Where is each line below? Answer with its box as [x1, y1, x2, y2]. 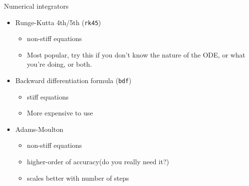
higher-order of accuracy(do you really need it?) [27, 157, 169, 167]
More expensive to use [27, 108, 93, 118]
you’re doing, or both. [27, 59, 92, 69]
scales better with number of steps [27, 172, 129, 183]
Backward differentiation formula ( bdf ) [15, 75, 132, 86]
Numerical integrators [4, 1, 69, 11]
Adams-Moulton [15, 124, 64, 134]
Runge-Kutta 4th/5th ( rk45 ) [15, 17, 101, 27]
